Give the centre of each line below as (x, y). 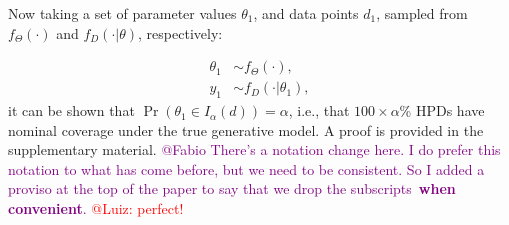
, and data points (306, 13)
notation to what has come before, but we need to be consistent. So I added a (246, 168)
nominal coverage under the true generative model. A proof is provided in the (246, 129)
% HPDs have (442, 110)
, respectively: (180, 32)
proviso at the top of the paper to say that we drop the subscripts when (232, 188)
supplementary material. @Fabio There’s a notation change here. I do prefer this (254, 149)
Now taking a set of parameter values (122, 13)
